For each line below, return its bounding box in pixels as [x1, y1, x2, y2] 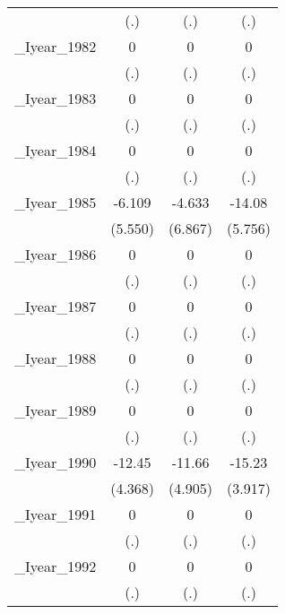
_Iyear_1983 [14, 88, 97, 108]
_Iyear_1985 [14, 192, 97, 212]
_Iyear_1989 [14, 400, 97, 420]
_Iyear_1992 [14, 556, 97, 576]
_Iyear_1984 [14, 140, 97, 160]
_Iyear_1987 [14, 296, 97, 316]
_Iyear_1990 [14, 452, 97, 472]
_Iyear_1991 [14, 504, 97, 524]
